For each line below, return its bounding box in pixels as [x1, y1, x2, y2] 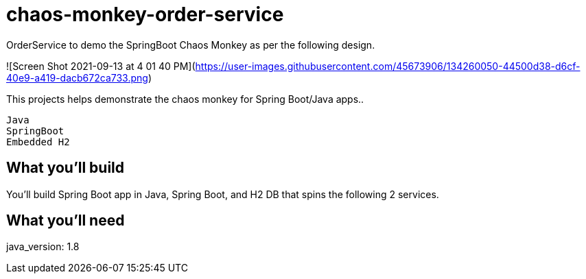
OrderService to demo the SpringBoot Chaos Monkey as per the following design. [6, 38, 375, 51]
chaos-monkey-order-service [6, 3, 284, 26]
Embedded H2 [6, 136, 70, 147]
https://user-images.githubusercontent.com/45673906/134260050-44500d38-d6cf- [195, 60, 581, 72]
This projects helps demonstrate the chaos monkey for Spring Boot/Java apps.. [6, 93, 364, 105]
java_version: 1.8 [6, 241, 80, 253]
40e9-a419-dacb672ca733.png [6, 71, 148, 84]
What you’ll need [6, 212, 125, 230]
